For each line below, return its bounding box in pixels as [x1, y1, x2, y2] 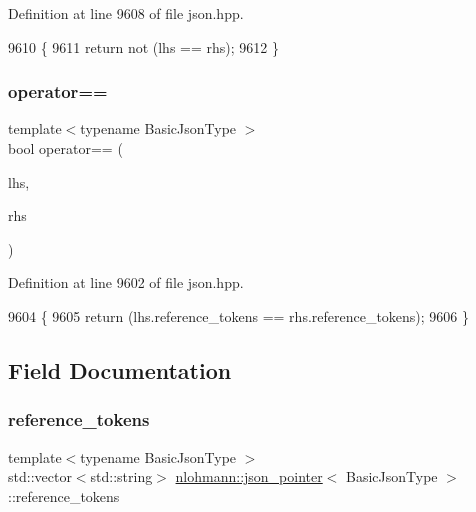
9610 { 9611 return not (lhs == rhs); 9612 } [8, 36, 279, 57]
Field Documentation [8, 354, 232, 385]
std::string [90, 466, 153, 487]
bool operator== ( [8, 138, 123, 158]
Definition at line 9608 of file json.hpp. [8, 3, 244, 23]
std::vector [8, 466, 72, 487]
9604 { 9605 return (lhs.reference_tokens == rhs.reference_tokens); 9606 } [8, 305, 470, 326]
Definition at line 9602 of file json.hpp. [8, 272, 244, 293]
